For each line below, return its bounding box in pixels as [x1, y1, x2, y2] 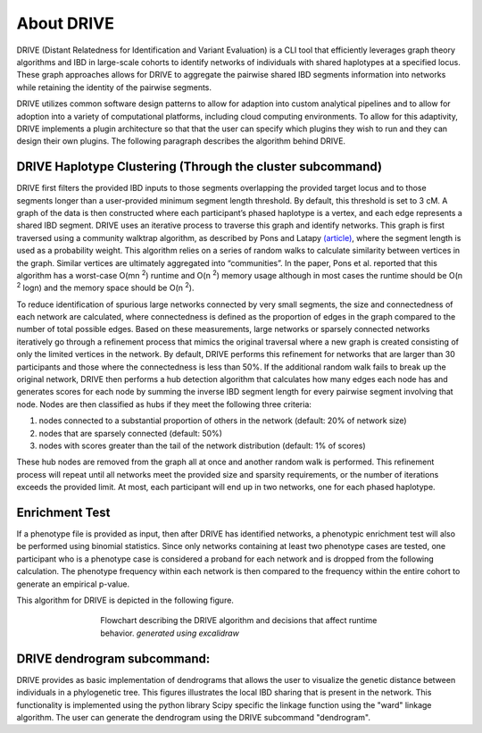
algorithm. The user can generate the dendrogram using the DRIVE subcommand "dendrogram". [16, 712, 370, 722]
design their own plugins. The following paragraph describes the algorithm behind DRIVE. [16, 136, 346, 146]
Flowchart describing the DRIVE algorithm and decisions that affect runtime [100, 615, 378, 626]
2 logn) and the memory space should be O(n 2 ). [16, 281, 195, 294]
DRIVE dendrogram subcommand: [16, 651, 211, 666]
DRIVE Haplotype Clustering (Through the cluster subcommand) [16, 159, 383, 174]
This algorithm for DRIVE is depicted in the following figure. [16, 595, 234, 606]
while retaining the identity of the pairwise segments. [16, 81, 212, 93]
